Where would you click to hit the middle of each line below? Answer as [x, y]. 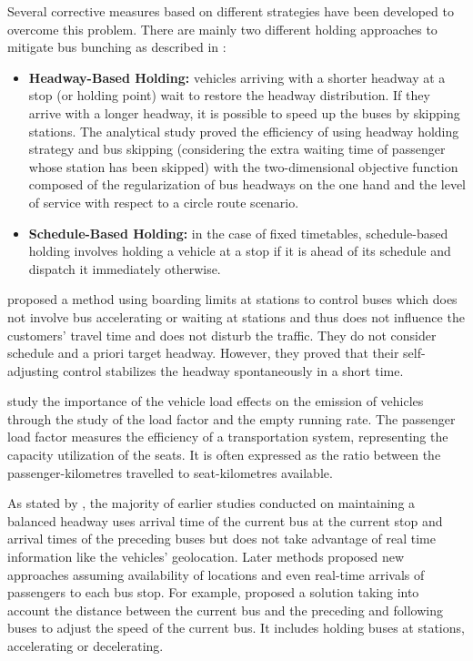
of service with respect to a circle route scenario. [164, 202]
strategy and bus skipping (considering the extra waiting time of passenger [237, 149]
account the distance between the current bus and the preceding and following [225, 610]
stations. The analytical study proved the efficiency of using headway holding [244, 131]
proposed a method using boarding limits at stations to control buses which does [232, 299]
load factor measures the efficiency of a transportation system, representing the [228, 437]
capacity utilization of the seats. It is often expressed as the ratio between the [224, 455]
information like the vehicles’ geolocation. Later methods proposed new [206, 557]
